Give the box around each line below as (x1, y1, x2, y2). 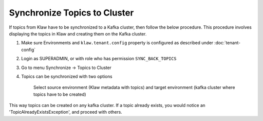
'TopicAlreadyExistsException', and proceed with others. (9, 109, 122, 115)
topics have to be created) (33, 91, 86, 97)
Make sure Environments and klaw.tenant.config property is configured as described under (21, 40, 214, 46)
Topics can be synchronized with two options (21, 73, 113, 79)
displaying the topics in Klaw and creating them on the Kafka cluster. (9, 31, 147, 36)
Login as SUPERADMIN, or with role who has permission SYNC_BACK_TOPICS (21, 56, 177, 62)
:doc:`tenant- (214, 40, 241, 46)
